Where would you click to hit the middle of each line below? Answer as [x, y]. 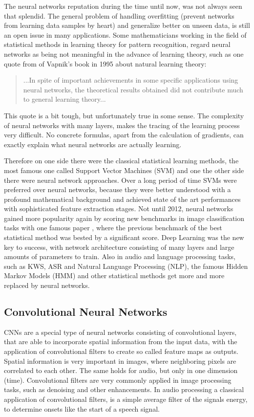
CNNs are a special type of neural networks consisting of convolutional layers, [120, 332]
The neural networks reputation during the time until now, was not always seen [123, 6]
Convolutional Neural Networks [86, 312]
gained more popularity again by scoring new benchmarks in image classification [124, 218]
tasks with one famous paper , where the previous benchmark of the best [113, 228]
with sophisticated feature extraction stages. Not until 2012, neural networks [119, 208]
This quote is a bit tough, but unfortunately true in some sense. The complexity [124, 115]
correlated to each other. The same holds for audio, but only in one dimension [121, 370]
